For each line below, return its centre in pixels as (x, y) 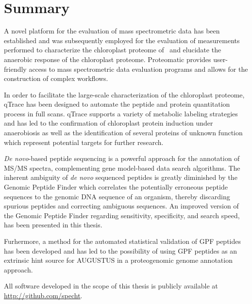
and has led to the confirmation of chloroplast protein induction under (109, 123)
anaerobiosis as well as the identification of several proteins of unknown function (123, 133)
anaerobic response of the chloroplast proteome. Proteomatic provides (108, 59)
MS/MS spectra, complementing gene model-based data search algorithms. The (122, 168)
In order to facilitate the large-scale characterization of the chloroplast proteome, (124, 94)
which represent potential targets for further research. (84, 142)
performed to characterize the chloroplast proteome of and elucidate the (113, 50)
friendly (15, 69)
